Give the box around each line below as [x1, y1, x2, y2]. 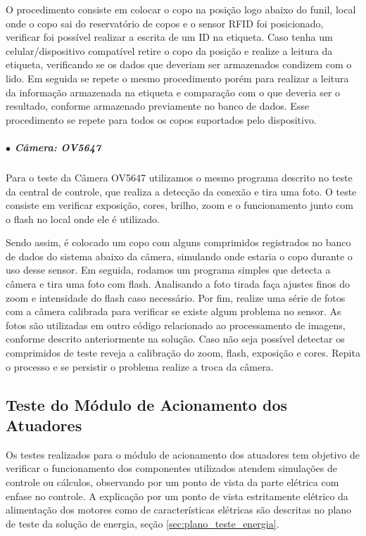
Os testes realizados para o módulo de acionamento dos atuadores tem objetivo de [6, 447, 360, 461]
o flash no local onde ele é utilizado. [6, 211, 160, 226]
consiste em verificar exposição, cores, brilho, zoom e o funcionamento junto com [6, 198, 353, 212]
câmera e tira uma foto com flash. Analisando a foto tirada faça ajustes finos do [6, 276, 350, 291]
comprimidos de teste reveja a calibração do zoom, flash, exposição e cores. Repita [6, 345, 360, 360]
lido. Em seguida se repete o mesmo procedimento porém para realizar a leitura [6, 70, 349, 85]
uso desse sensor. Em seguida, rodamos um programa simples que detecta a [6, 262, 331, 277]
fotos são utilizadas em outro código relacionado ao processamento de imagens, [6, 317, 346, 332]
